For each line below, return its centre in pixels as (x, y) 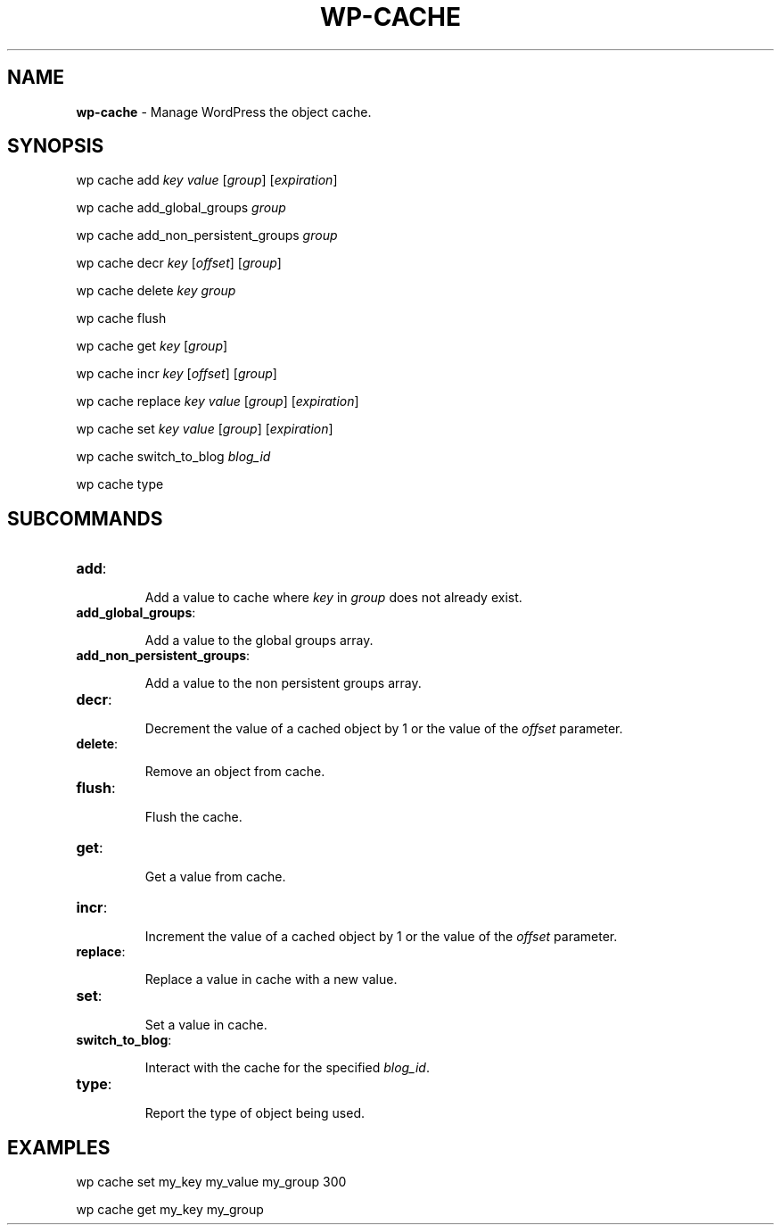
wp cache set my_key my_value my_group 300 (211, 1182)
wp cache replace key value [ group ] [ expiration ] (218, 401)
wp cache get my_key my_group (170, 1210)
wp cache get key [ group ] (152, 346)
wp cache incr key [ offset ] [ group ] (177, 374)
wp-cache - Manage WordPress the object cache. (224, 112)
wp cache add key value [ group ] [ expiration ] (207, 180)
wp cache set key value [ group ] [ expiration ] (205, 429)
